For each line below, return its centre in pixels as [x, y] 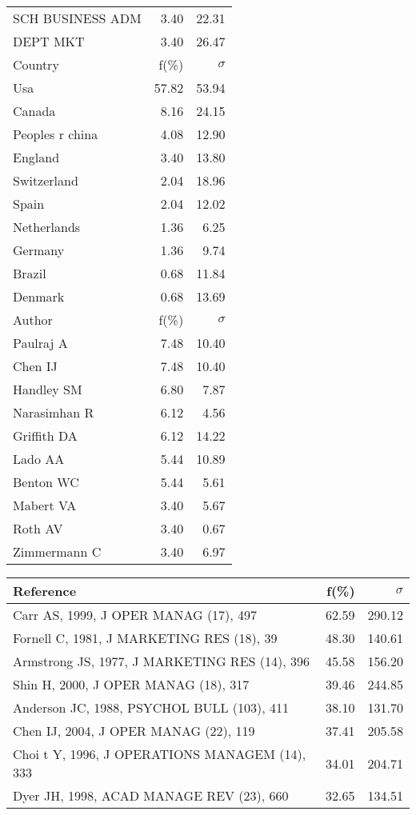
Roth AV [38, 528]
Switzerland [46, 180]
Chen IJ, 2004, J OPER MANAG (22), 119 [134, 731]
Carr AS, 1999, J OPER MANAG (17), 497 [135, 615]
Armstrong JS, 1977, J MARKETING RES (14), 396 [161, 661]
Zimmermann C [57, 551]
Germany [39, 250]
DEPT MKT [49, 41]
